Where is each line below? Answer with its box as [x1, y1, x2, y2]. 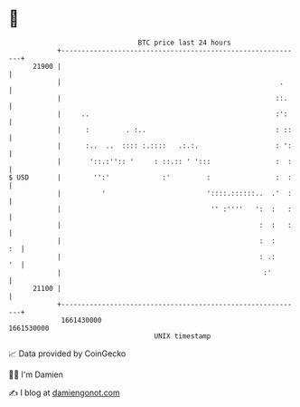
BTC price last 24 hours [137, 38, 231, 47]
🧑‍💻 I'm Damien [8, 369, 64, 380]
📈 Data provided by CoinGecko [8, 348, 127, 359]
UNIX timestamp [154, 331, 211, 341]
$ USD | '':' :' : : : [8, 172, 293, 182]
